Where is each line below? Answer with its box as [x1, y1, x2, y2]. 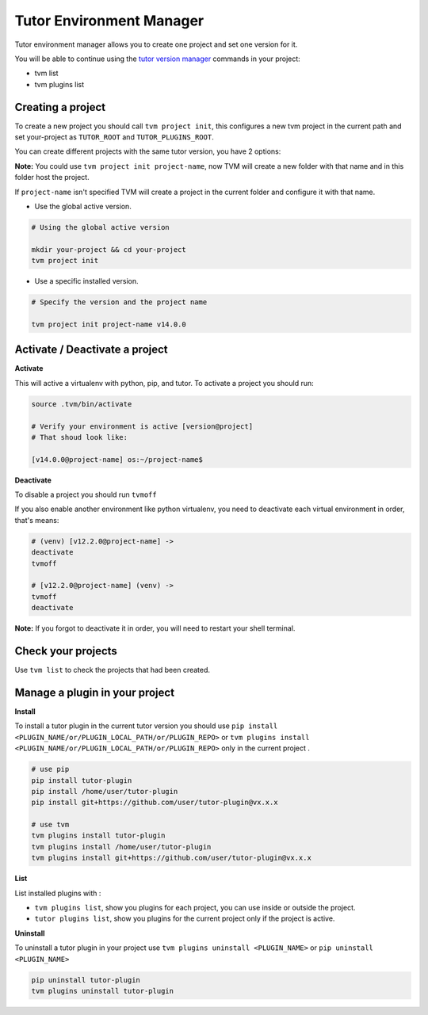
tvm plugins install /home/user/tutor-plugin [31, 842, 212, 851]
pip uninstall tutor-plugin [31, 975, 140, 984]
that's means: [14, 515, 59, 525]
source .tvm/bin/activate [31, 399, 132, 408]
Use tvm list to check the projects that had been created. [14, 666, 210, 675]
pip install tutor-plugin [31, 776, 132, 784]
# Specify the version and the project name [31, 298, 208, 307]
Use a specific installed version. [34, 277, 139, 286]
